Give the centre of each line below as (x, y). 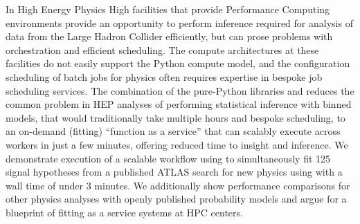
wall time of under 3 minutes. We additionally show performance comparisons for (178, 185)
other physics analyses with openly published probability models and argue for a (176, 199)
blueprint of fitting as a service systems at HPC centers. (124, 212)
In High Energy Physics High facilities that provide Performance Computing (168, 9)
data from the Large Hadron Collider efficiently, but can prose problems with (169, 36)
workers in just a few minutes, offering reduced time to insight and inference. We (177, 144)
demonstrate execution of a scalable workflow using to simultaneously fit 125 (168, 158)
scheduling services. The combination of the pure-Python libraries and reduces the (180, 90)
